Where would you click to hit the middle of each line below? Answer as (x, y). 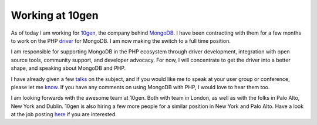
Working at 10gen (55, 15)
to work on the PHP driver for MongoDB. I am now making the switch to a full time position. (121, 40)
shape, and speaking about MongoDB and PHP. (68, 68)
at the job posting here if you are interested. (64, 114)
